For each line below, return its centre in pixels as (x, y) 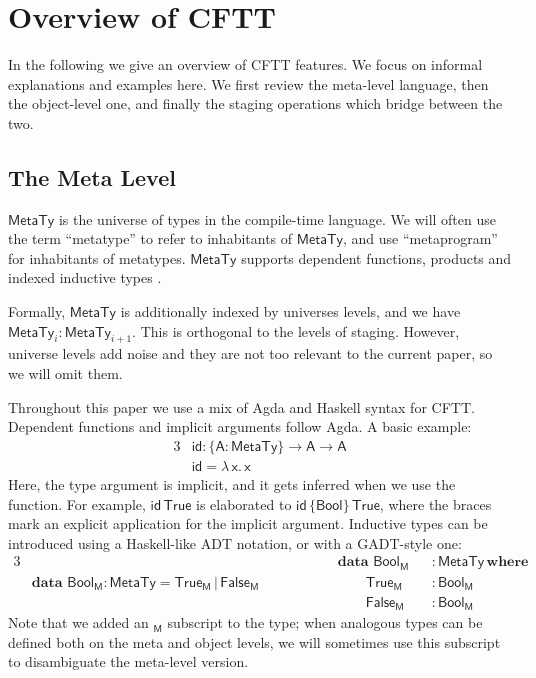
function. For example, (77, 503)
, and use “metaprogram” (420, 238)
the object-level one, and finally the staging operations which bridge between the (255, 103)
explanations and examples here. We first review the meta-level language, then (248, 83)
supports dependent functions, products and (376, 257)
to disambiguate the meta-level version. (128, 661)
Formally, (37, 311)
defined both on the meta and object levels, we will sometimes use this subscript (254, 641)
